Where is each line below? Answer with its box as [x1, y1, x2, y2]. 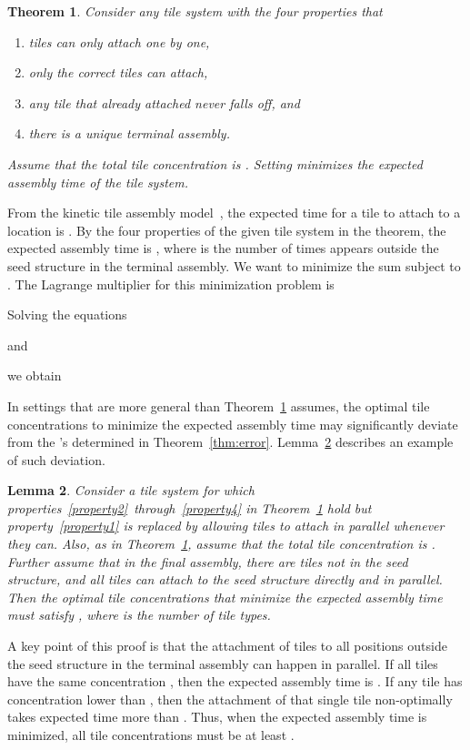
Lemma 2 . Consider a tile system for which [7, 481, 255, 500]
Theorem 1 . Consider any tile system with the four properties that [7, 2, 383, 20]
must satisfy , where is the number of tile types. [7, 605, 271, 624]
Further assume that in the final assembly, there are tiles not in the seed [7, 552, 408, 571]
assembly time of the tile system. [7, 172, 188, 191]
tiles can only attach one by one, [28, 32, 210, 51]
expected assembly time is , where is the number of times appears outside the [7, 238, 439, 258]
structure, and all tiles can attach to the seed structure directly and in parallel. [7, 570, 443, 589]
